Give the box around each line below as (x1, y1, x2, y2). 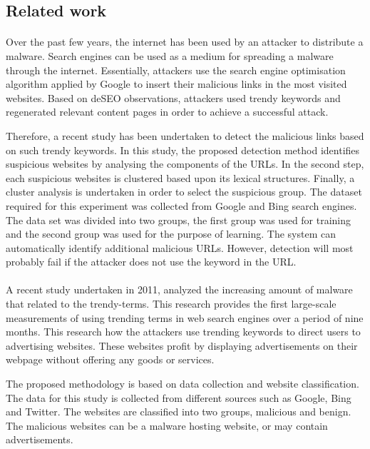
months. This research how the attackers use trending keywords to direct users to (6, 324, 361, 339)
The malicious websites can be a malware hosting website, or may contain (6, 418, 328, 433)
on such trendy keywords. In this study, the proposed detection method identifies (6, 142, 360, 157)
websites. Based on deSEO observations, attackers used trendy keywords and (6, 90, 341, 105)
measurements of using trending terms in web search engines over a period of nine (6, 310, 364, 325)
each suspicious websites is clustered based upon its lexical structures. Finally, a (6, 170, 355, 185)
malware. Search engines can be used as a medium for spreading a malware (6, 48, 334, 63)
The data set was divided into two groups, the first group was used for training (6, 212, 351, 227)
